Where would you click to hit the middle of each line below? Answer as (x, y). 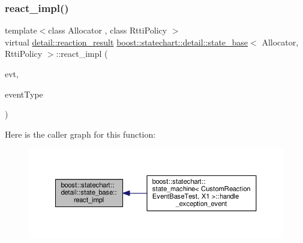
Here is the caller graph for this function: (80, 134)
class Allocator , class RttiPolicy (108, 30)
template (21, 30)
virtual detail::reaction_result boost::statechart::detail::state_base (127, 42)
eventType (24, 94)
